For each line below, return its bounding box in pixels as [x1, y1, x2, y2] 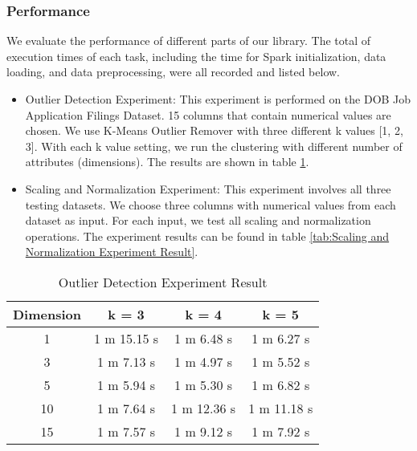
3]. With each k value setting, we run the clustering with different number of [25, 137, 403, 154]
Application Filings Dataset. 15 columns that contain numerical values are [25, 106, 391, 123]
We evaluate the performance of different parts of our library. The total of [6, 32, 371, 49]
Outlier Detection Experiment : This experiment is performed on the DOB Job [25, 91, 411, 107]
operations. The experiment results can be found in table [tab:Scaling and [25, 227, 390, 244]
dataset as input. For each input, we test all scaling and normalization [25, 212, 371, 229]
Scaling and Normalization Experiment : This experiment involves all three [25, 180, 391, 197]
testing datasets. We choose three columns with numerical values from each [25, 196, 396, 213]
